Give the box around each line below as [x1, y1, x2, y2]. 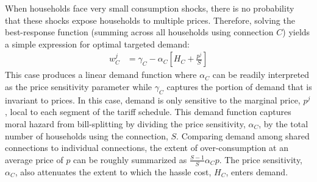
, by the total [258, 117, 308, 130]
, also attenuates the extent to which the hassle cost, [15, 165, 212, 178]
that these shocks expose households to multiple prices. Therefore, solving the [5, 13, 295, 26]
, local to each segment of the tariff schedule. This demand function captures [5, 105, 291, 118]
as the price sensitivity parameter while [5, 80, 152, 93]
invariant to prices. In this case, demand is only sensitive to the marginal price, [5, 93, 301, 106]
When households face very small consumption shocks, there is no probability [5, 2, 294, 14]
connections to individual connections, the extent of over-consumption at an [5, 141, 289, 154]
